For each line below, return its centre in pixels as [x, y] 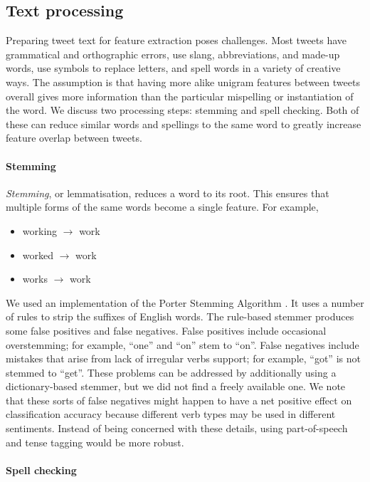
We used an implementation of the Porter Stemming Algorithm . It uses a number [185, 302]
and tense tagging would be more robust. [95, 442]
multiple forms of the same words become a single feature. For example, [162, 207]
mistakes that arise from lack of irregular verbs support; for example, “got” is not [183, 358]
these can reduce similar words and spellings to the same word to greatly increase [184, 124]
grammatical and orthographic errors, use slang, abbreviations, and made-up [173, 54]
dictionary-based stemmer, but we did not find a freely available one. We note [176, 386]
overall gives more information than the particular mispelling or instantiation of [180, 96]
